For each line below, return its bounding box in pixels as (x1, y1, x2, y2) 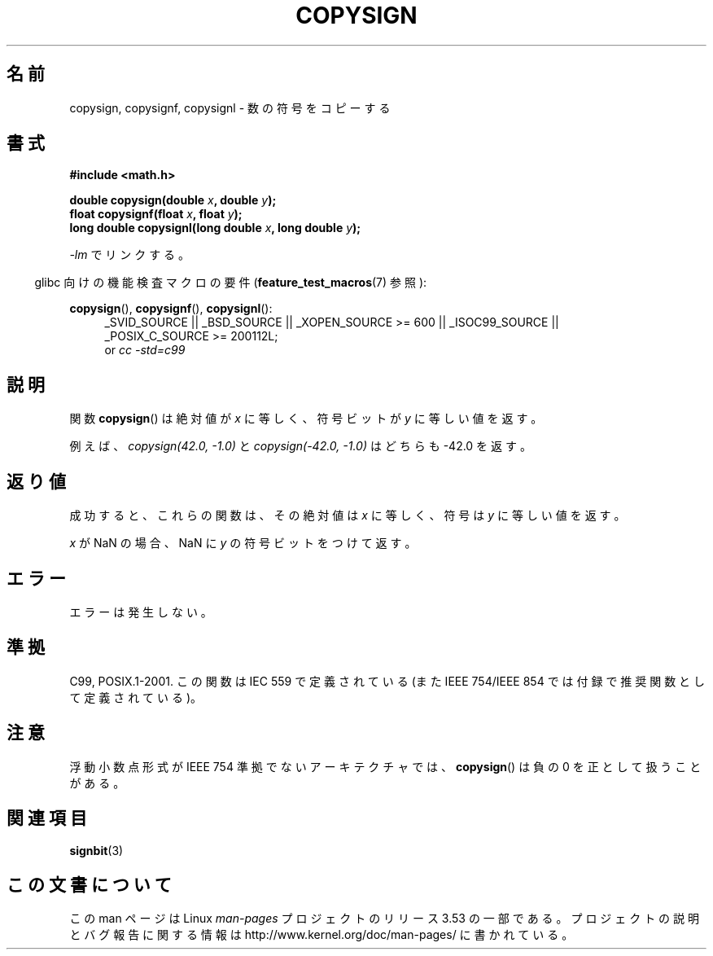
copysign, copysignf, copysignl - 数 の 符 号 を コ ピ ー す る (69, 100, 391, 115)
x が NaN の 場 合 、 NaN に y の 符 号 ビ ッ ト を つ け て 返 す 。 (69, 536, 417, 550)
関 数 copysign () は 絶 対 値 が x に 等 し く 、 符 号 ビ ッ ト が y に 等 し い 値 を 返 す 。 (69, 411, 543, 426)
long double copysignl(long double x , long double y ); (69, 221, 361, 235)
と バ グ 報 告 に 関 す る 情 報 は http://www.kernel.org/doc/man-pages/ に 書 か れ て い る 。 (69, 927, 574, 942)
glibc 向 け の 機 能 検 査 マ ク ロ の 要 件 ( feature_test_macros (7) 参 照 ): (34, 275, 427, 290)
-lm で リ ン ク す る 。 (69, 248, 190, 262)
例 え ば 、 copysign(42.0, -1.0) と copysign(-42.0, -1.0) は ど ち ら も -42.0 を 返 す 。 (69, 439, 531, 454)
